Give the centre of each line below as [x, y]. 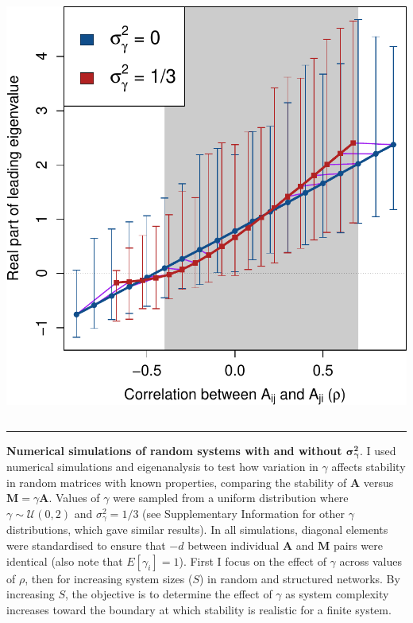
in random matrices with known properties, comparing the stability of [177, 482]
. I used [378, 450]
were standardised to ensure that [86, 545]
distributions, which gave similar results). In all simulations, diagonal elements [197, 530]
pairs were [358, 545]
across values [371, 561]
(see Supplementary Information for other [244, 513]
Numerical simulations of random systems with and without [174, 450]
